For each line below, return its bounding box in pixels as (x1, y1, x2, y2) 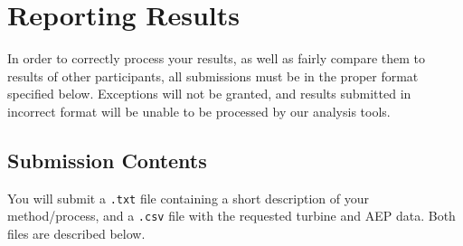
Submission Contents (7, 146, 207, 174)
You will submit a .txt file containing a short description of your (7, 188, 370, 207)
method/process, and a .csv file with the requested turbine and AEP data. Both (7, 206, 456, 225)
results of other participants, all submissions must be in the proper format (7, 66, 419, 85)
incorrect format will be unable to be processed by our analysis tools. (7, 101, 391, 120)
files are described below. (7, 224, 146, 243)
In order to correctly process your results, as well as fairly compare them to (7, 49, 425, 68)
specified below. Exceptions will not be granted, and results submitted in (7, 84, 411, 103)
